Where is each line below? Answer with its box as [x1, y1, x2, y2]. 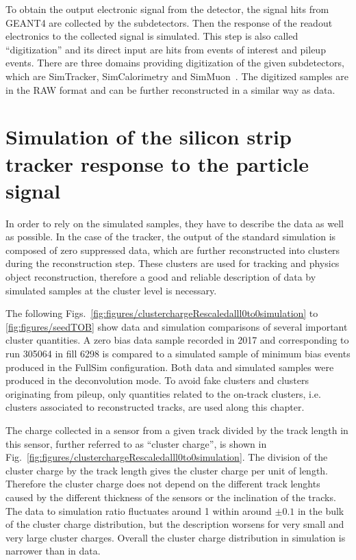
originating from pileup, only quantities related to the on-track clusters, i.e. [5, 386, 321, 400]
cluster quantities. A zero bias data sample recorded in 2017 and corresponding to [5, 333, 349, 347]
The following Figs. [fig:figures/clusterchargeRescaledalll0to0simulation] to [5, 306, 318, 320]
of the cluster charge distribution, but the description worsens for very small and [5, 517, 344, 531]
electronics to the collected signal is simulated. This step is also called [5, 29, 298, 43]
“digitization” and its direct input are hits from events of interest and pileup [5, 42, 326, 56]
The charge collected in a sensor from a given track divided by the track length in [5, 422, 348, 437]
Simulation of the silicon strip [5, 123, 292, 151]
